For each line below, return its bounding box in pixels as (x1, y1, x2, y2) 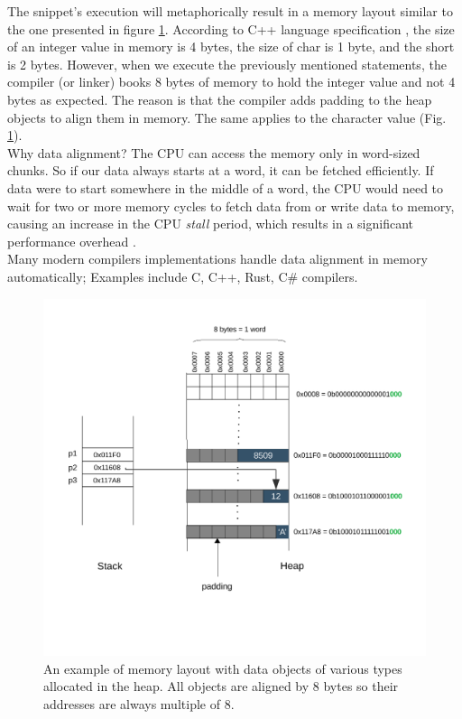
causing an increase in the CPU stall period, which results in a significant (7, 214, 413, 233)
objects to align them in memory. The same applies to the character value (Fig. (7, 107, 447, 126)
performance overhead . (7, 231, 136, 250)
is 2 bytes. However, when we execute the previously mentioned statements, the (7, 54, 447, 73)
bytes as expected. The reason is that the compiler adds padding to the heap (7, 89, 432, 108)
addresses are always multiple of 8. (43, 694, 235, 713)
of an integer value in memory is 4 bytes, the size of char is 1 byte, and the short (7, 37, 455, 56)
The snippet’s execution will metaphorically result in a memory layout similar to (7, 2, 453, 20)
